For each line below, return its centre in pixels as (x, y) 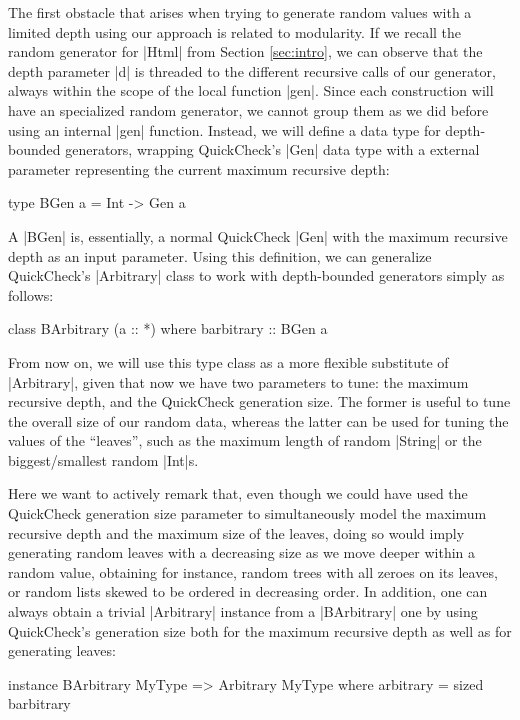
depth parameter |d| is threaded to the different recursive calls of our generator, (252, 70)
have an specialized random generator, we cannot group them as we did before (248, 109)
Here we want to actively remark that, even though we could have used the (238, 493)
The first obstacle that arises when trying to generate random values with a (240, 12)
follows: (31, 294)
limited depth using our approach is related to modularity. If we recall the (235, 31)
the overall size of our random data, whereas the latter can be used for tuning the (258, 420)
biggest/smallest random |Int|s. (103, 459)
